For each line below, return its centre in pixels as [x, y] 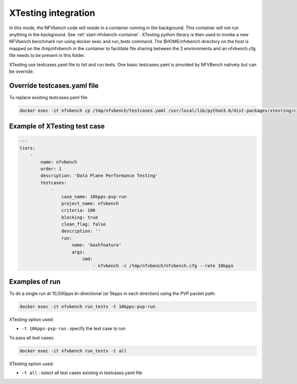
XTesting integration [52, 13]
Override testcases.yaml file [54, 85]
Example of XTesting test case [57, 126]
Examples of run [35, 282]
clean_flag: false [83, 224]
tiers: [27, 148]
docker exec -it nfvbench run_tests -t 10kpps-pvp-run [87, 306]
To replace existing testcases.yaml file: [49, 97]
